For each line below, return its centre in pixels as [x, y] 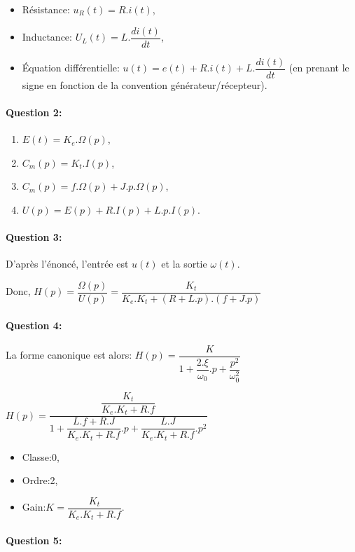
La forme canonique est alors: [69, 355]
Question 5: [34, 540]
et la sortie [184, 264]
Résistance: [46, 9]
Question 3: [34, 237]
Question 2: [34, 112]
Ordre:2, [40, 480]
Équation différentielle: [71, 68]
